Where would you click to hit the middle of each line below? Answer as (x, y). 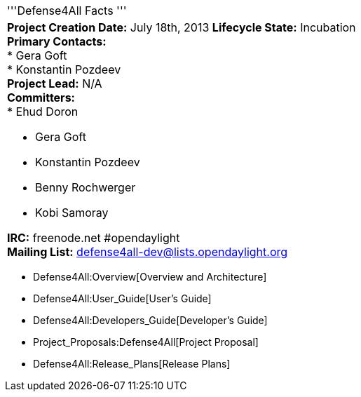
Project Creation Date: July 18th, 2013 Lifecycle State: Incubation (182, 27)
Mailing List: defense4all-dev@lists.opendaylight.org (148, 252)
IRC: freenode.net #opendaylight (94, 238)
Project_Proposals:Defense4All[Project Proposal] (146, 342)
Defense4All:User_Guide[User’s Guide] (122, 298)
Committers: (41, 97)
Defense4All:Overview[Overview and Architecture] (150, 277)
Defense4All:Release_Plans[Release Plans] (132, 364)
